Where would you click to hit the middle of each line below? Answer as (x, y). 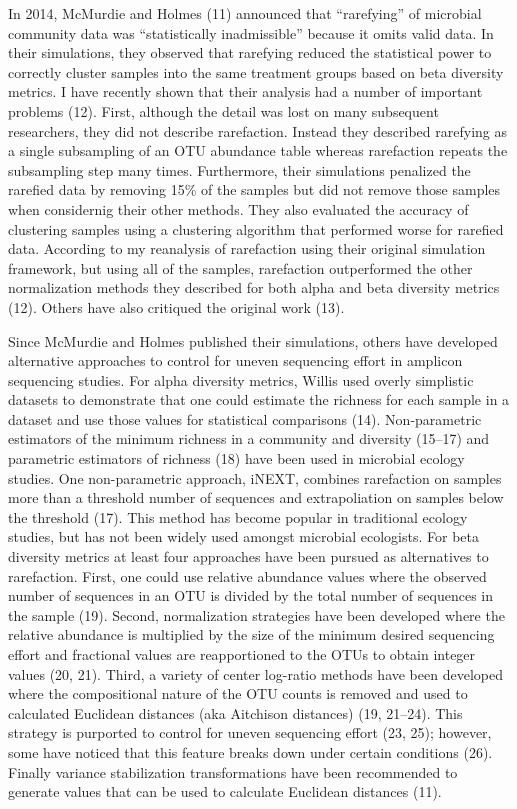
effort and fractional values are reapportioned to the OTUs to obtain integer (242, 654)
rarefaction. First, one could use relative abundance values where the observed (247, 575)
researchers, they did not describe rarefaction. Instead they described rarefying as (257, 130)
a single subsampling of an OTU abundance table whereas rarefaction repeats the (258, 150)
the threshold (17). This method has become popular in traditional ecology (238, 516)
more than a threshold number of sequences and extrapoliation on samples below (256, 497)
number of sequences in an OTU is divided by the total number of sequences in (251, 595)
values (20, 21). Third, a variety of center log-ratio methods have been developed (255, 673)
